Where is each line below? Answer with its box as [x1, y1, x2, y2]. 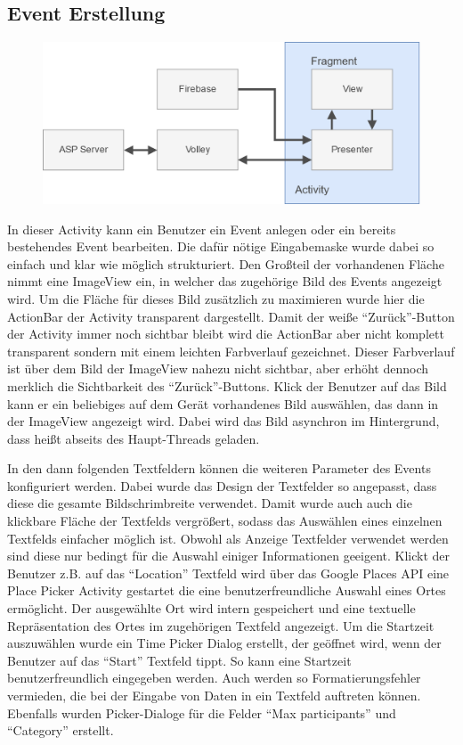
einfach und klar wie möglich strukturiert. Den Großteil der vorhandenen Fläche [7, 254, 444, 273]
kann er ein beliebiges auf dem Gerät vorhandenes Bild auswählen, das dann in [7, 394, 439, 413]
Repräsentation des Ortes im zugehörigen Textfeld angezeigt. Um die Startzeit [7, 616, 435, 634]
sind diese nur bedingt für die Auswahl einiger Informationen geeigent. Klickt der [7, 546, 451, 565]
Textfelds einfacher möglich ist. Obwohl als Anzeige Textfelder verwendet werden [7, 528, 449, 547]
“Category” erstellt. [7, 721, 114, 740]
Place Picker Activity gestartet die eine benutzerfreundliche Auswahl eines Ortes [7, 581, 446, 600]
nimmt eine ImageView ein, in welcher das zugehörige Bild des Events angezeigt [7, 272, 443, 291]
